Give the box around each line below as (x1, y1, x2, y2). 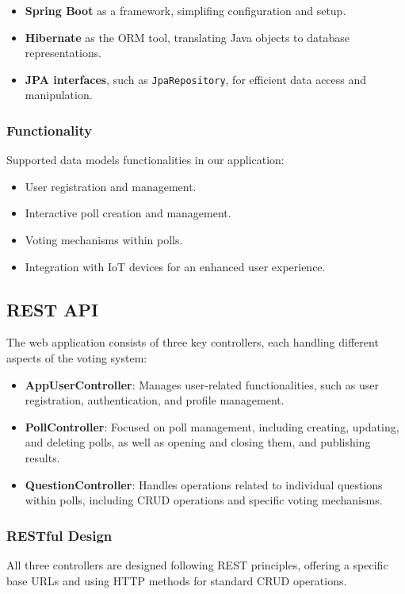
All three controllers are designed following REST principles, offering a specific (6, 556, 388, 573)
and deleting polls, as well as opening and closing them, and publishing (25, 434, 371, 450)
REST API (6, 297, 99, 321)
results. (25, 449, 60, 466)
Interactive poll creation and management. (25, 205, 231, 221)
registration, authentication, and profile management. (25, 392, 285, 408)
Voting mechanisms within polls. (25, 232, 183, 248)
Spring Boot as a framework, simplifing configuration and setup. (25, 2, 346, 18)
